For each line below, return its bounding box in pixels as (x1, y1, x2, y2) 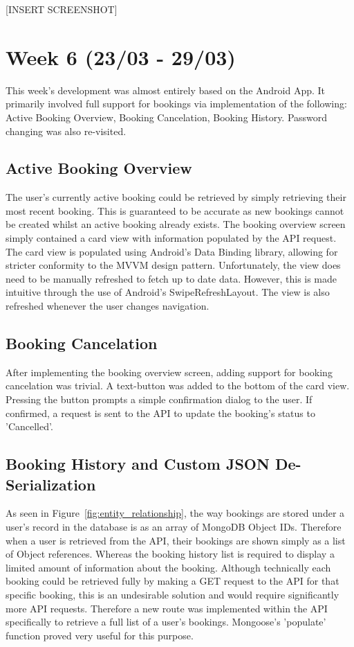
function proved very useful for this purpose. (6, 628, 194, 642)
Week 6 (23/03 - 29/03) (6, 42, 236, 71)
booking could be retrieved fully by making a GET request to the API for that (6, 574, 339, 588)
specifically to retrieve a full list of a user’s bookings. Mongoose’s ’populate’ (6, 614, 326, 629)
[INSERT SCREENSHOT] (6, 2, 118, 16)
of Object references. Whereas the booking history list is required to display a (6, 547, 335, 561)
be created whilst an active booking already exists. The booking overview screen (6, 217, 346, 231)
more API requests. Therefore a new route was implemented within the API (6, 601, 328, 615)
